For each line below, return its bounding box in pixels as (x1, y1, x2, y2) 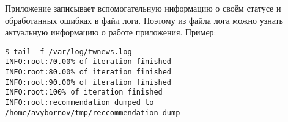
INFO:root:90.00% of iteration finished (5, 77, 172, 87)
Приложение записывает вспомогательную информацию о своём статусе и (5, 2, 281, 14)
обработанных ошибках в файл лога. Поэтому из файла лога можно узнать (5, 13, 284, 26)
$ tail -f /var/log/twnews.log (5, 47, 132, 56)
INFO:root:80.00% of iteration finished (5, 68, 172, 77)
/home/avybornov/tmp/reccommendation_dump (5, 108, 180, 117)
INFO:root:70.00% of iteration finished (5, 57, 172, 66)
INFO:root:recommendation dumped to (5, 98, 154, 107)
